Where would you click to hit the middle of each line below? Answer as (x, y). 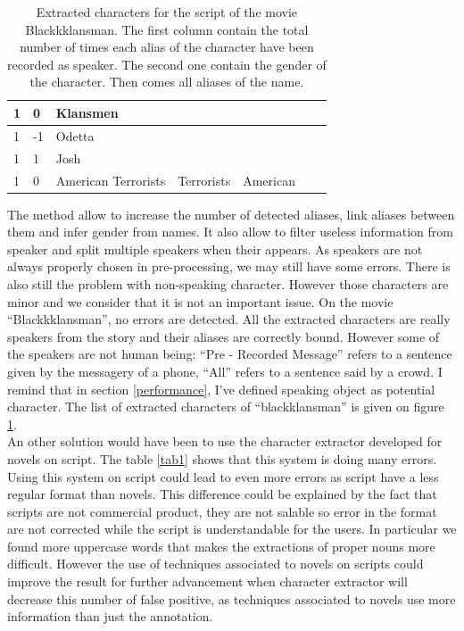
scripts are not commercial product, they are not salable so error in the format (222, 511)
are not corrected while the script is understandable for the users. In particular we (232, 529)
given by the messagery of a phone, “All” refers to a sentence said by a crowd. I (225, 371)
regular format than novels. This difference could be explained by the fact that (222, 494)
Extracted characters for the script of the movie (167, 12)
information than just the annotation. (110, 616)
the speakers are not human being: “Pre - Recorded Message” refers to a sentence (230, 354)
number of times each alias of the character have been (167, 47)
